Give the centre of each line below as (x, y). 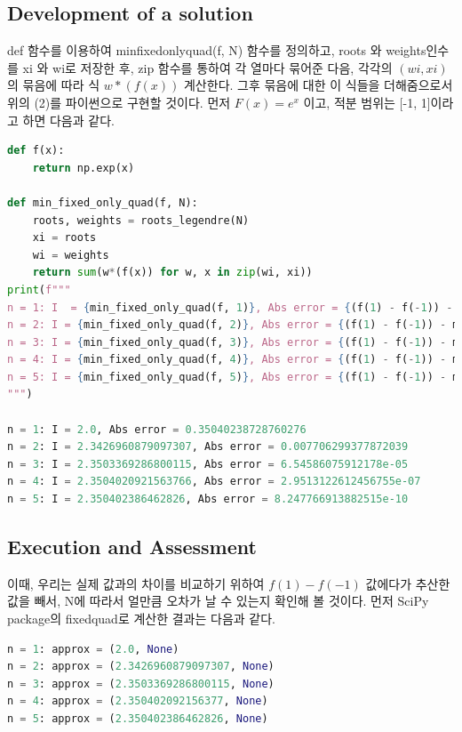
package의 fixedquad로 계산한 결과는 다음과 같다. (141, 619)
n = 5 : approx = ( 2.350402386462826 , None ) (138, 719)
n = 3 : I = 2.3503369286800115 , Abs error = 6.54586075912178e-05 (208, 464)
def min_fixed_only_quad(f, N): (103, 202)
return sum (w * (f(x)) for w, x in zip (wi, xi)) (172, 273)
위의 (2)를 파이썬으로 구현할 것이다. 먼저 (119, 102)
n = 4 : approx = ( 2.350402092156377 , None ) (138, 701)
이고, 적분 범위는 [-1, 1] (367, 102)
